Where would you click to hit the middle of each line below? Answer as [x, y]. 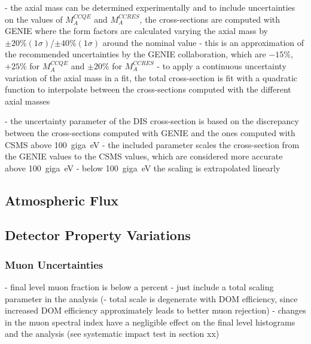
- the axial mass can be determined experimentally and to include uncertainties [150, 7]
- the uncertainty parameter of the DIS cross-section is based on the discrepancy [152, 121]
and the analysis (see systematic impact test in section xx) [112, 334]
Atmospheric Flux [62, 200]
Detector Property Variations [98, 235]
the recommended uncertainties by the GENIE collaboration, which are [135, 54]
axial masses [28, 101]
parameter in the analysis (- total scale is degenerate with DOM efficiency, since [151, 298]
